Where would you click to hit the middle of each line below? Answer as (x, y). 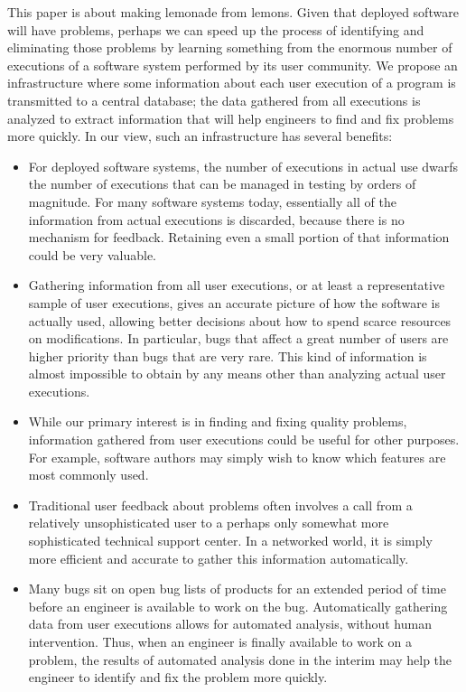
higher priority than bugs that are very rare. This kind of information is (228, 355)
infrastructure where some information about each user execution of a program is (232, 83)
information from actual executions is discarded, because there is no (216, 219)
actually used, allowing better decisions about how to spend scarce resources (240, 320)
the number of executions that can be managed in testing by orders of (222, 184)
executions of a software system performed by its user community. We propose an (233, 65)
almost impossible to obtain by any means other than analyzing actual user (237, 374)
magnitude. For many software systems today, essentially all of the (212, 201)
